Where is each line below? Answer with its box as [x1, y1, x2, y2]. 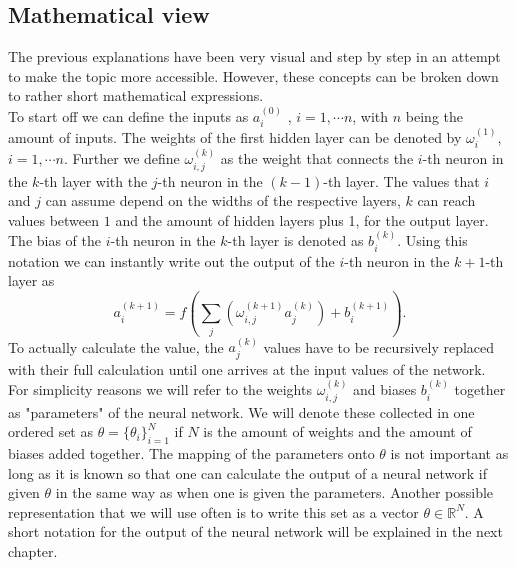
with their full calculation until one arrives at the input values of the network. [8, 358, 486, 379]
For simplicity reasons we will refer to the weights [8, 379, 312, 400]
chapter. [8, 541, 58, 562]
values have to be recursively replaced [263, 336, 495, 357]
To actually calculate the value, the [8, 336, 224, 357]
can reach [417, 190, 476, 211]
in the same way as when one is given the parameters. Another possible [55, 482, 494, 503]
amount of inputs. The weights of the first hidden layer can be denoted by [8, 127, 462, 148]
